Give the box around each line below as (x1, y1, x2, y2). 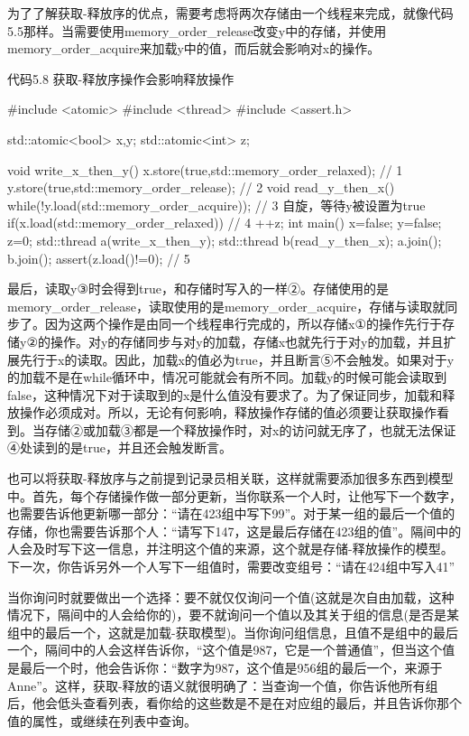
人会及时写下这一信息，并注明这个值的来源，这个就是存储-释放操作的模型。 (7, 539, 454, 558)
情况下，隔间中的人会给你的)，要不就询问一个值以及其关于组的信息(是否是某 (7, 605, 459, 624)
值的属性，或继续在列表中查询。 (7, 711, 197, 730)
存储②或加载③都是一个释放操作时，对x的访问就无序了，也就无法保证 (44, 420, 456, 439)
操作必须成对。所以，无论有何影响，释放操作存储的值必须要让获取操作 (19, 403, 437, 422)
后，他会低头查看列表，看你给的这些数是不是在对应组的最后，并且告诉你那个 (7, 694, 462, 713)
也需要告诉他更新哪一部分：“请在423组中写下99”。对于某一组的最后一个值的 (7, 504, 455, 523)
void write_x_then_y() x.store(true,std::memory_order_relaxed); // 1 (7, 160, 403, 179)
